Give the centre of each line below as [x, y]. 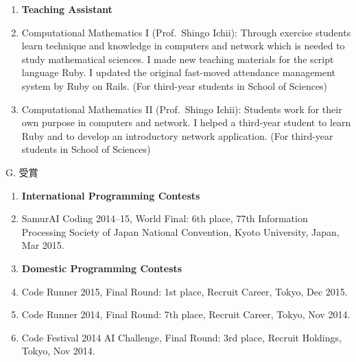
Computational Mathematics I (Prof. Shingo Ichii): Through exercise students [186, 32]
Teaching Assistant [67, 9]
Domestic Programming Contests [102, 268]
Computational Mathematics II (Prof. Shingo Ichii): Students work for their [182, 109]
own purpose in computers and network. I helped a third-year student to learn [186, 122]
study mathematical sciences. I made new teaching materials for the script [178, 59]
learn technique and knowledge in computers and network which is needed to [183, 46]
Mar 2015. [43, 245]
